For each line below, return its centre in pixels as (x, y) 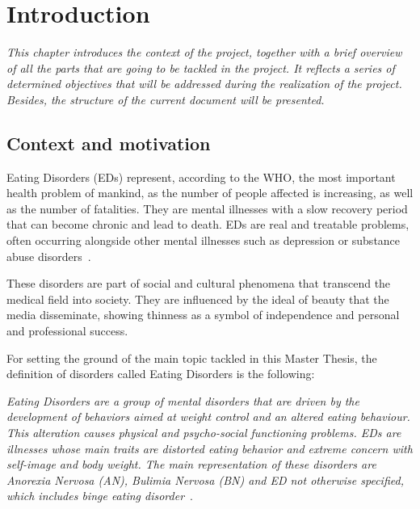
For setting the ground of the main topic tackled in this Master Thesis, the (192, 358)
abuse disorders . (49, 256)
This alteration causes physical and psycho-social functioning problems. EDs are (204, 433)
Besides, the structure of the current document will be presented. (166, 99)
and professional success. (67, 331)
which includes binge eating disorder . (100, 496)
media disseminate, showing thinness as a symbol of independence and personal (203, 315)
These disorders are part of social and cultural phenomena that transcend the (199, 283)
